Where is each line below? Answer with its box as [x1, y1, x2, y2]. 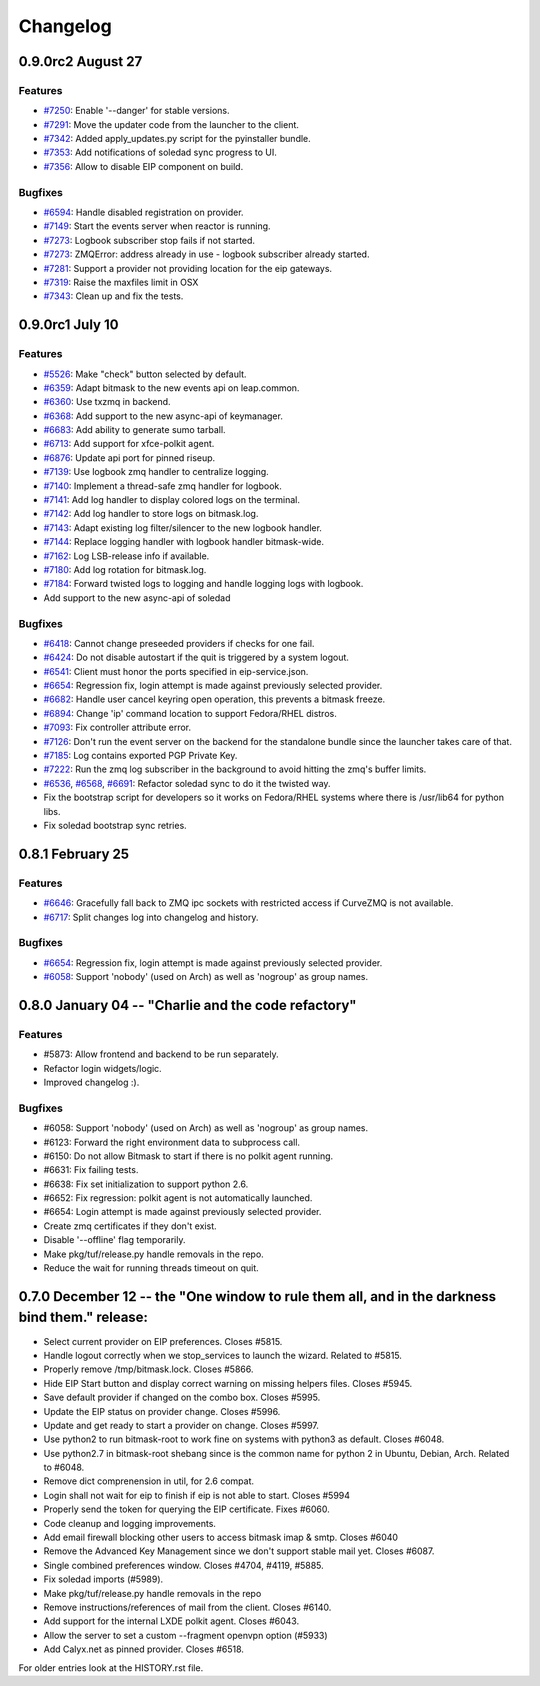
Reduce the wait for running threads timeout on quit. [43, 1262, 259, 1274]
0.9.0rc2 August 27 [18, 53, 143, 70]
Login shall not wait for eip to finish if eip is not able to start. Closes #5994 [43, 1489, 350, 1501]
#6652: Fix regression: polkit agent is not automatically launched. [43, 1192, 313, 1204]
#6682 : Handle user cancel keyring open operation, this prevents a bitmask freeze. [43, 693, 386, 705]
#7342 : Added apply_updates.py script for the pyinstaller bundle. [43, 133, 312, 145]
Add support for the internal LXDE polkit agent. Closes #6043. [43, 1615, 300, 1627]
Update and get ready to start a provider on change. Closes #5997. [43, 1419, 320, 1431]
